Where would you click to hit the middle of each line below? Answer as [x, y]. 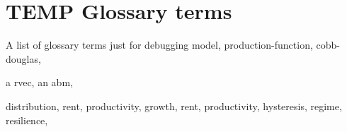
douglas [22, 58]
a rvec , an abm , [39, 82]
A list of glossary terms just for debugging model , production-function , [159, 45]
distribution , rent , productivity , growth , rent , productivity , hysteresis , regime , [174, 106]
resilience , [27, 120]
